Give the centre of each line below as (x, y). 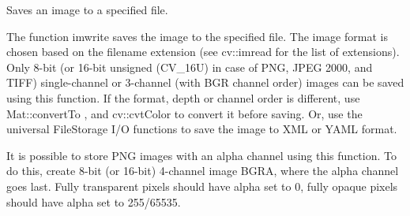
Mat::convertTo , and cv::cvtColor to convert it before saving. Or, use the (184, 113)
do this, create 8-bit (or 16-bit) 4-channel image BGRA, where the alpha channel (203, 171)
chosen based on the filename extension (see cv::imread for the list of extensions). (203, 52)
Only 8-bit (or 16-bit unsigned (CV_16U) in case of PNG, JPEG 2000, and (190, 67)
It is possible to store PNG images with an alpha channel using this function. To (201, 155)
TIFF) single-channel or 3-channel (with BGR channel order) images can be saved (205, 82)
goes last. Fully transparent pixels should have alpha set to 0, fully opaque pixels (202, 186)
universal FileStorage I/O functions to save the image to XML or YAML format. (202, 129)
